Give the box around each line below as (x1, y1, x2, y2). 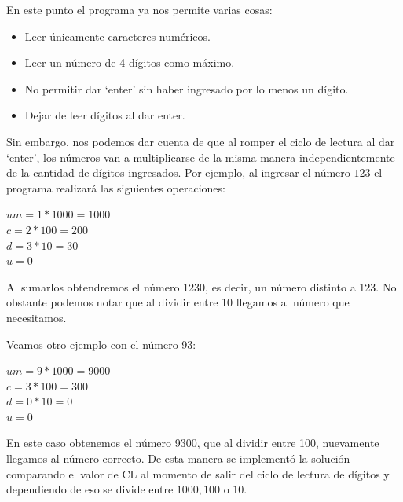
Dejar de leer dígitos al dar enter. (24, 107, 185, 123)
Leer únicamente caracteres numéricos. (24, 27, 211, 44)
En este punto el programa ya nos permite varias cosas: (6, 2, 273, 17)
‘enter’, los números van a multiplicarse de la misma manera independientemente (6, 148, 395, 165)
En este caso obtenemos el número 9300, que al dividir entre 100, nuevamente (6, 434, 379, 451)
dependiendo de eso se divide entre (6, 481, 174, 497)
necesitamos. (6, 309, 67, 325)
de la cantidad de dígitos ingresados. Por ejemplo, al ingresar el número (6, 164, 350, 181)
